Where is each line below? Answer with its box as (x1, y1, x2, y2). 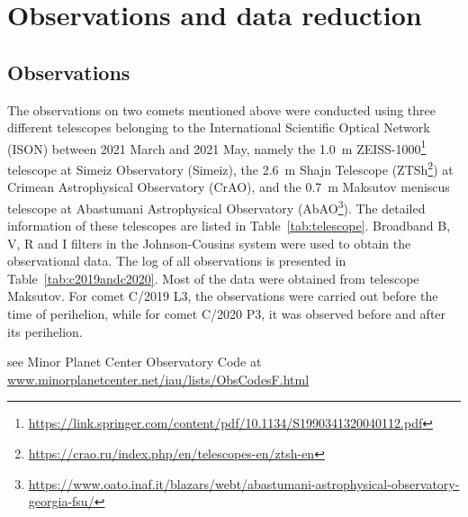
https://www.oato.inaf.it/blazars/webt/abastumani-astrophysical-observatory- (28, 474, 460, 493)
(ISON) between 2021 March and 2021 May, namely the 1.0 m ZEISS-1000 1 (7, 136, 427, 158)
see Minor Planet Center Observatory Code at (7, 352, 262, 371)
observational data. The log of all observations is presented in (7, 251, 346, 270)
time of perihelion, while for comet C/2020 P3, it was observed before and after (7, 304, 446, 323)
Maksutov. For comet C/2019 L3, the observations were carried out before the (7, 286, 438, 305)
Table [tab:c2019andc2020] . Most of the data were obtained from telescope (7, 268, 419, 287)
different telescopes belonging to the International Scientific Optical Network (7, 118, 430, 137)
